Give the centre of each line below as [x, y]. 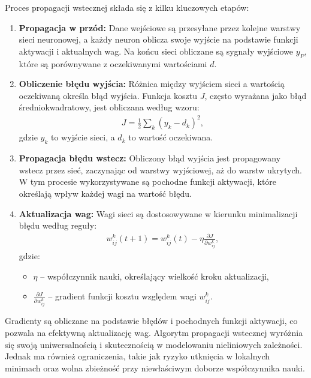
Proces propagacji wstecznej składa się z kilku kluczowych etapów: [127, 7]
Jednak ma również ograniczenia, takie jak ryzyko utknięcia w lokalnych [138, 356]
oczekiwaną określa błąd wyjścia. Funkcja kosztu [108, 95]
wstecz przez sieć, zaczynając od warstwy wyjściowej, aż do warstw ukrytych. [160, 169]
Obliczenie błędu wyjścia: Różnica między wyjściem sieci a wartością [152, 84]
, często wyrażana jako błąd [256, 95]
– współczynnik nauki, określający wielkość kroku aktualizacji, [155, 276]
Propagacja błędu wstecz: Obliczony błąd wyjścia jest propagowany [150, 158]
